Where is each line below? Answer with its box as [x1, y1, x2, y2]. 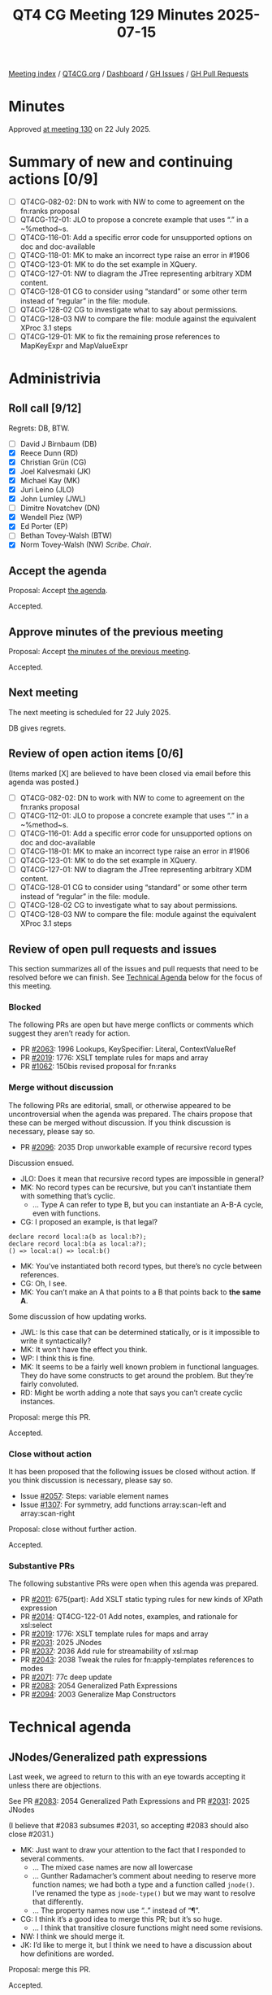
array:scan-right [19, 1508, 76, 1518]
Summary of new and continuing [8, 153, 234, 172]
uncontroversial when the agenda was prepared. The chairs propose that [8, 1109, 253, 1119]
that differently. [32, 1897, 84, 1907]
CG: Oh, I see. [19, 1278, 67, 1288]
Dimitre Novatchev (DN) [19, 503, 101, 513]
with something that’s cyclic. [19, 1190, 116, 1201]
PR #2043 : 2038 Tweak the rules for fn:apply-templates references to [19, 1655, 254, 1665]
